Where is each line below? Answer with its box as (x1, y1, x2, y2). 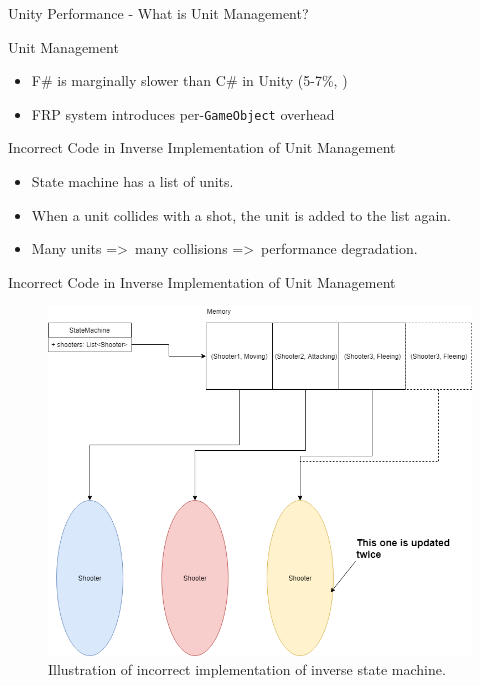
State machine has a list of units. (31, 171, 234, 192)
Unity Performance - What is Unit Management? (8, 3, 309, 23)
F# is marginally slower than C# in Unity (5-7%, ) (31, 70, 348, 91)
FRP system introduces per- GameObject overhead (31, 103, 335, 124)
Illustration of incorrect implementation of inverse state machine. (48, 659, 446, 680)
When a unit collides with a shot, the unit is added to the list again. (31, 204, 451, 225)
